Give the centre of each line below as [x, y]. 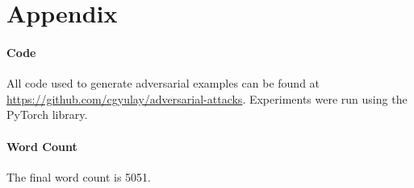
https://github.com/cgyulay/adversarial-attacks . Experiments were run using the [207, 98]
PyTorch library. [47, 114]
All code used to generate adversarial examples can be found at [163, 83]
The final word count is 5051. [79, 176]
